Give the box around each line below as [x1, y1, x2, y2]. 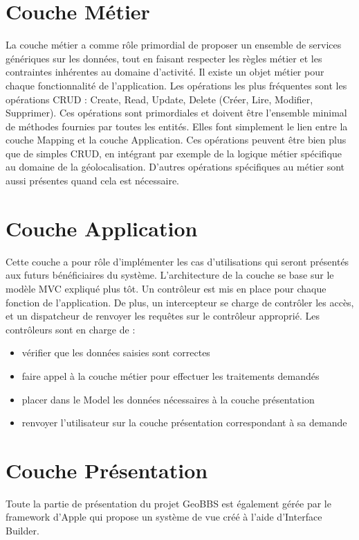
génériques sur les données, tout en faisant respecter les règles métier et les [6, 51, 322, 65]
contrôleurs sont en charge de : [6, 322, 136, 336]
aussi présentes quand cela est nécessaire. [6, 173, 180, 188]
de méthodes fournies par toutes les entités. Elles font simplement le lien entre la [6, 119, 348, 133]
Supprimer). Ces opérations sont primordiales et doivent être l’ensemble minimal [6, 105, 347, 120]
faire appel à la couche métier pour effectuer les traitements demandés [21, 368, 320, 383]
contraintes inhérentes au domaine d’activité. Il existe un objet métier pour [6, 64, 324, 79]
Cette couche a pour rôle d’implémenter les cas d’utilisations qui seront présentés [6, 254, 349, 268]
